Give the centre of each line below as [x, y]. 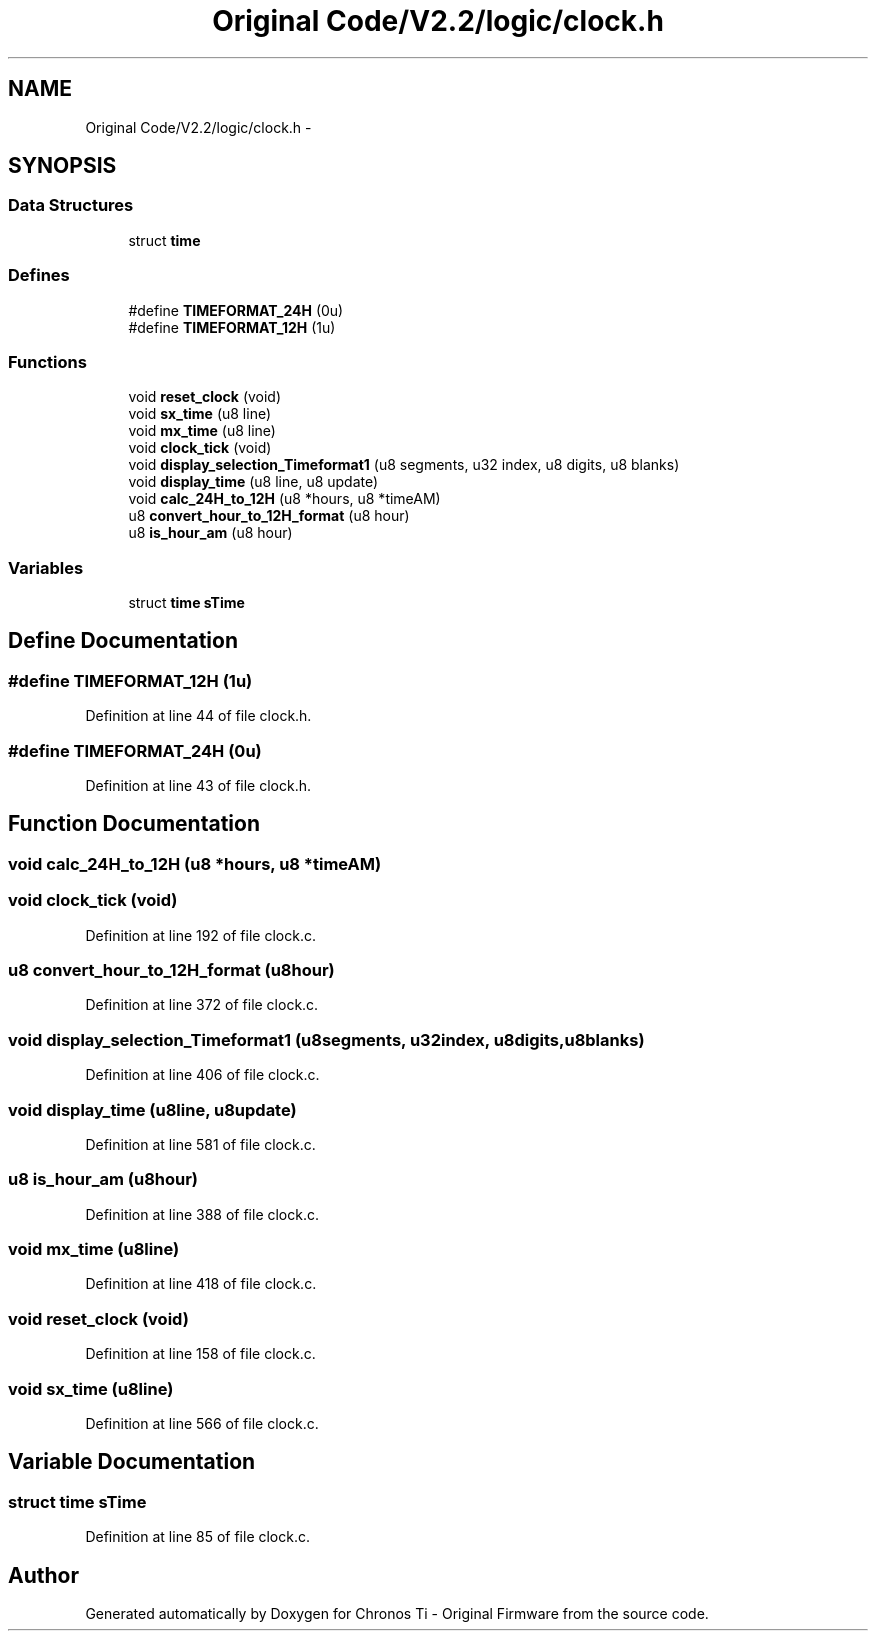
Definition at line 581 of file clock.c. [200, 1144]
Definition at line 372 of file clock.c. [202, 1005]
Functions [47, 361]
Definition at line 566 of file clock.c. [202, 1423]
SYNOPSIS [62, 166]
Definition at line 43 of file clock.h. [198, 786]
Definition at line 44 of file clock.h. [198, 716]
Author [43, 1575]
